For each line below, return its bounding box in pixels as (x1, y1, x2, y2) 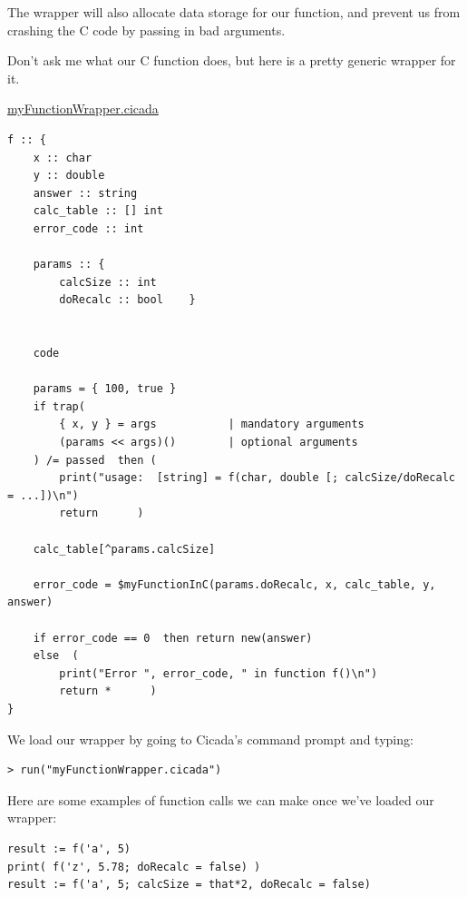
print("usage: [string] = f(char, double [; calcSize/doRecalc (59, 471, 455, 485)
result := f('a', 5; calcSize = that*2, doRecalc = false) (7, 878, 371, 892)
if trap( (33, 399, 85, 413)
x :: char (33, 151, 92, 164)
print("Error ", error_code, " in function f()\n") (59, 666, 378, 680)
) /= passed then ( (33, 453, 157, 467)
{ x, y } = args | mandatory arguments (59, 418, 365, 431)
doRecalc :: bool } (59, 293, 196, 307)
